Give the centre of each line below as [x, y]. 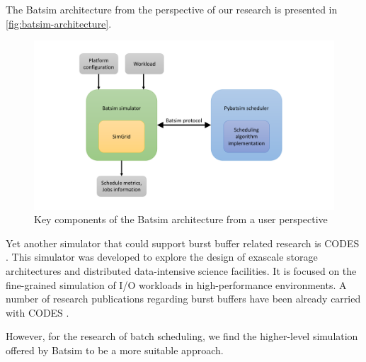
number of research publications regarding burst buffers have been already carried [183, 299]
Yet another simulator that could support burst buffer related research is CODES [183, 243]
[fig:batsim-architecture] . [59, 23]
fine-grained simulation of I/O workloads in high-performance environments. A [176, 284]
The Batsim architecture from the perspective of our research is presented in [172, 9]
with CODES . [38, 312]
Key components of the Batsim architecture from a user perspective [181, 219]
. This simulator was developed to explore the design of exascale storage [162, 257]
